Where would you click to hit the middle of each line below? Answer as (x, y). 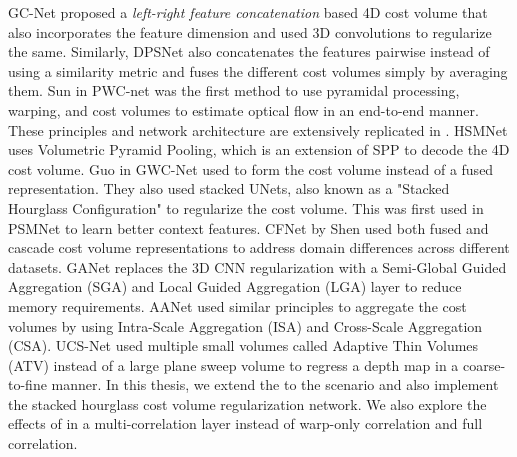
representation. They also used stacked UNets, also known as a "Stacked (229, 188)
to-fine (27, 384)
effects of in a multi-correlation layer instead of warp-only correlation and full (245, 423)
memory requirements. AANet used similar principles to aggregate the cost (237, 305)
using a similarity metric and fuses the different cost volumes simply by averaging (258, 70)
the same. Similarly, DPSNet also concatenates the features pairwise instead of (249, 51)
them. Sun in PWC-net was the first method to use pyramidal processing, (234, 90)
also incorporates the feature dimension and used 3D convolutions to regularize (250, 31)
